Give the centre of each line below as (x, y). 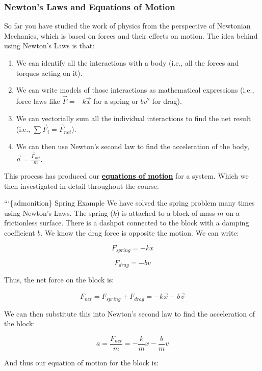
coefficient (20, 232)
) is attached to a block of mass (166, 212)
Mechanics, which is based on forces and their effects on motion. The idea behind (131, 35)
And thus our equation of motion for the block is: (81, 362)
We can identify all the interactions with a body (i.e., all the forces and (127, 63)
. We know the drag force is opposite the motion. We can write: (140, 232)
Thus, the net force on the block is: (59, 280)
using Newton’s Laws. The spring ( (59, 212)
